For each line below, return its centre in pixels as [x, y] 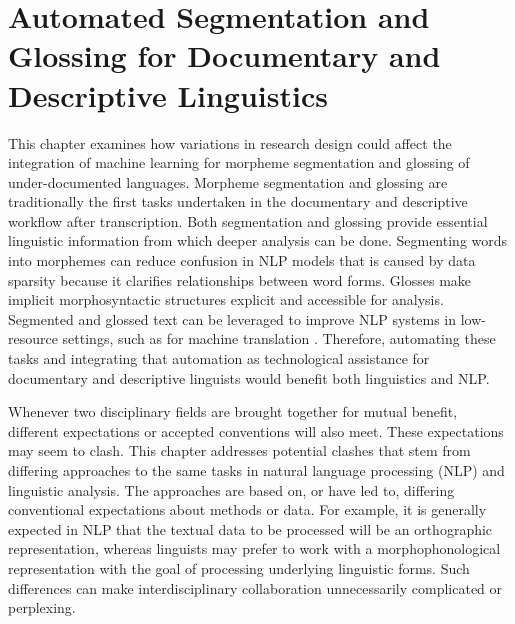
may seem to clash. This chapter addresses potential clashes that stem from [239, 450]
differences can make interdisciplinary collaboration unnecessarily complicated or [255, 587]
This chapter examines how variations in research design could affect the [230, 142]
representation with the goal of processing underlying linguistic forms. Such [239, 567]
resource [33, 338]
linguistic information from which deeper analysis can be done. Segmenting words [258, 240]
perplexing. [42, 607]
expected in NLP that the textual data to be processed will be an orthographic [250, 528]
